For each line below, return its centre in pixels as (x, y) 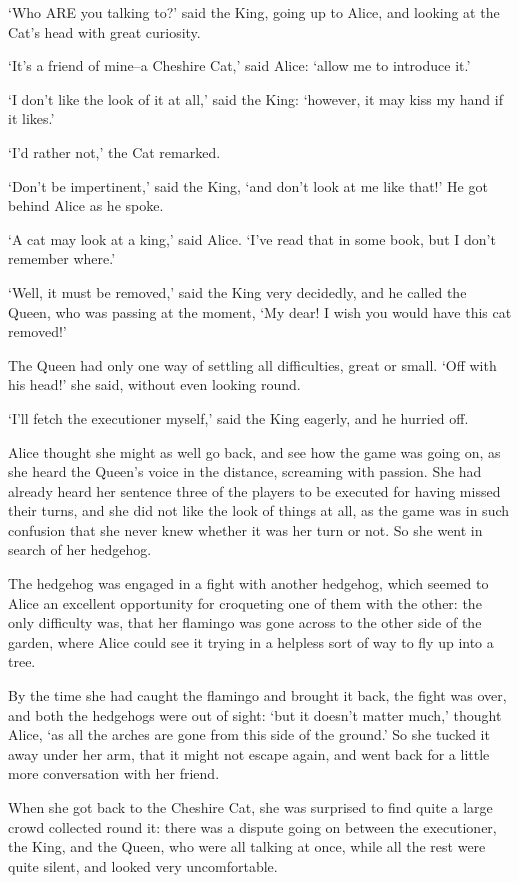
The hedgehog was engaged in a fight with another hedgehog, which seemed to (248, 583)
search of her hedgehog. (80, 549)
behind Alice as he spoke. (86, 205)
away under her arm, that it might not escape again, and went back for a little (249, 753)
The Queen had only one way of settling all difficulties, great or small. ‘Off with (252, 364)
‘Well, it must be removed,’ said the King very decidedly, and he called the (237, 291)
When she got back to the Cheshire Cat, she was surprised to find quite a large (250, 807)
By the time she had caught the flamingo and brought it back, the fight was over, (257, 695)
